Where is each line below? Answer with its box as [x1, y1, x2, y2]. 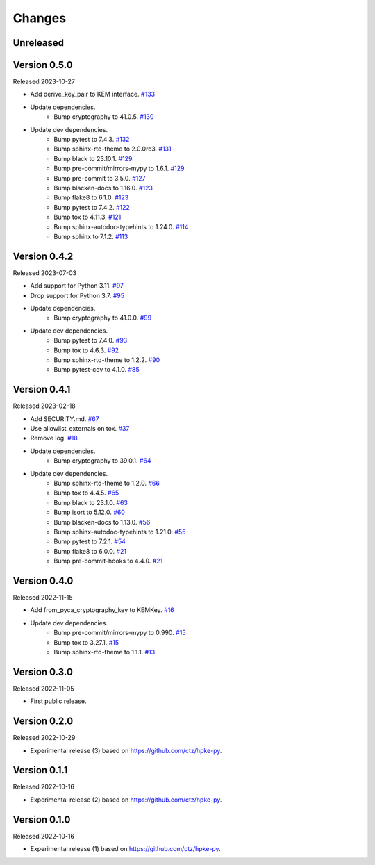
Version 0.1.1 [12, 764, 68, 776]
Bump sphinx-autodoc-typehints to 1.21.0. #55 [53, 527, 186, 536]
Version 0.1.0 [12, 814, 71, 825]
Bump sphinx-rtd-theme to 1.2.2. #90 [53, 355, 160, 364]
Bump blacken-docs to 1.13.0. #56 [53, 518, 151, 526]
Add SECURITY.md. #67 [30, 414, 100, 423]
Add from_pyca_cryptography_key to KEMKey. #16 [30, 606, 175, 614]
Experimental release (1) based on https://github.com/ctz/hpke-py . [30, 845, 222, 853]
